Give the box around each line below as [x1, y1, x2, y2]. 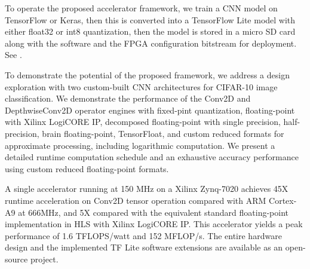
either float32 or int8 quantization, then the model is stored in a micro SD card [5, 25, 296, 38]
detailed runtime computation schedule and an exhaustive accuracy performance [5, 151, 299, 163]
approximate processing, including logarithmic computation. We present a [5, 139, 275, 151]
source [5, 252, 28, 265]
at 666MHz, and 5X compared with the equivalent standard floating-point [18, 206, 289, 218]
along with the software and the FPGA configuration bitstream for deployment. [5, 36, 297, 49]
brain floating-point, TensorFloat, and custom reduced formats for [42, 127, 284, 139]
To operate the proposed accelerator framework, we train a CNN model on [5, 2, 278, 14]
